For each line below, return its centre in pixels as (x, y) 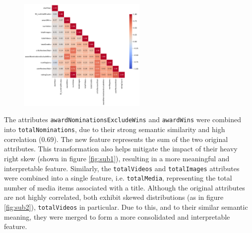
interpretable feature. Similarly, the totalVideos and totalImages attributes (122, 168)
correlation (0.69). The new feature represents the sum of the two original (116, 139)
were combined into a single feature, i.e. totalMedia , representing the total (118, 178)
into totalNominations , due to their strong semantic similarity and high (115, 129)
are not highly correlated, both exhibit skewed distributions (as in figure (114, 197)
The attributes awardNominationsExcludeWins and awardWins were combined (123, 119)
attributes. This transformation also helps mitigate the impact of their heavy (121, 149)
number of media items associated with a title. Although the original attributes (125, 187)
